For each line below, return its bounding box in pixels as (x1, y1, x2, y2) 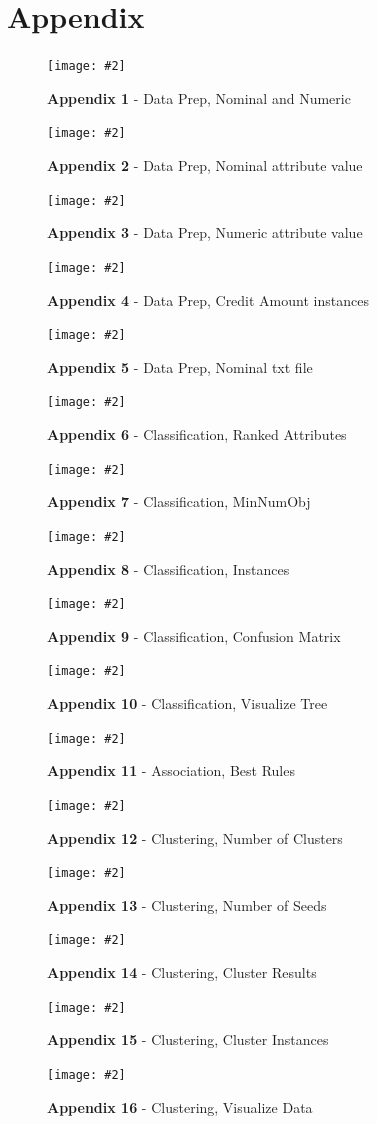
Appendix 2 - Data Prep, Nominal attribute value (47, 155, 363, 176)
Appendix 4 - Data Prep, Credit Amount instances (47, 289, 369, 310)
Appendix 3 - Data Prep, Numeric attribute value (47, 222, 363, 243)
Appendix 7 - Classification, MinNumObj (47, 491, 311, 512)
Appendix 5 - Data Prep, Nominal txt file (47, 356, 313, 377)
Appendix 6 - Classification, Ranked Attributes (47, 424, 347, 445)
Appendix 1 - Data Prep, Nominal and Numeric (47, 87, 351, 108)
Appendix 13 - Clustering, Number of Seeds (47, 894, 327, 915)
